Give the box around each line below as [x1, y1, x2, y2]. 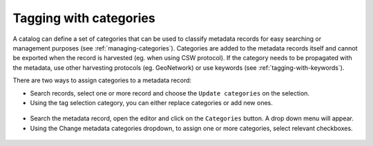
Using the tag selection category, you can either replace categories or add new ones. [30, 98, 273, 107]
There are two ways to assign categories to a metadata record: [12, 76, 192, 84]
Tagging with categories [12, 10, 155, 26]
